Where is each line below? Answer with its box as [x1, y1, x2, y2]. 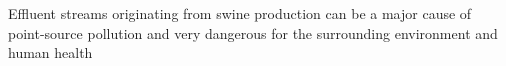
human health [8, 42, 93, 63]
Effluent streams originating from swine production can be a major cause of [8, 3, 472, 23]
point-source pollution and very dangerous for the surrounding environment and [8, 22, 498, 43]
